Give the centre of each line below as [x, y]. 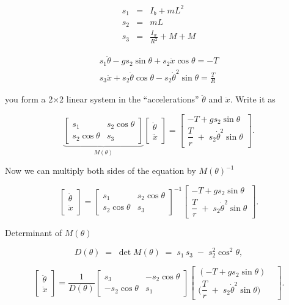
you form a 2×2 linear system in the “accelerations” [102, 99]
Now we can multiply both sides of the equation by [101, 170]
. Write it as [253, 99]
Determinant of [34, 233]
